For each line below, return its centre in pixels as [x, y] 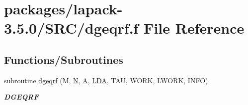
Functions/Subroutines [64, 59]
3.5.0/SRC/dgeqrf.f [71, 28]
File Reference [194, 28]
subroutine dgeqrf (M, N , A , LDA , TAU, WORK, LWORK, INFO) [106, 80]
